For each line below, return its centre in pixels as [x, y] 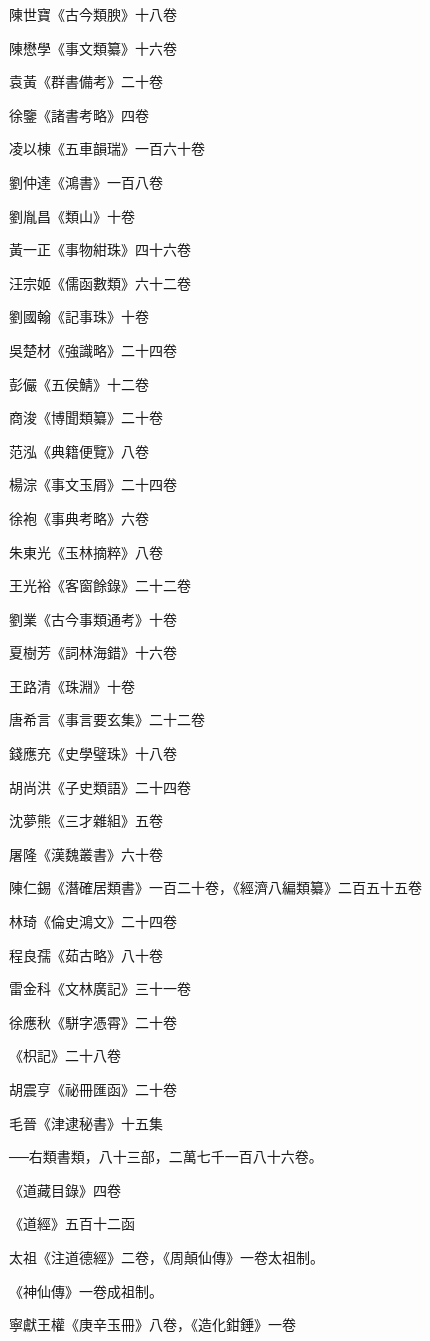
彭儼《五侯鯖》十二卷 [79, 383]
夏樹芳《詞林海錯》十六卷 [93, 652]
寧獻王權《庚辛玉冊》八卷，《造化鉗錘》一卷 [152, 1324]
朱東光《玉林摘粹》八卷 [86, 551]
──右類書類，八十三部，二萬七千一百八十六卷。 [166, 1156]
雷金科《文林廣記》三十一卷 [100, 988]
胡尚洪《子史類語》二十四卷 [100, 786]
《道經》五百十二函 [72, 1223]
